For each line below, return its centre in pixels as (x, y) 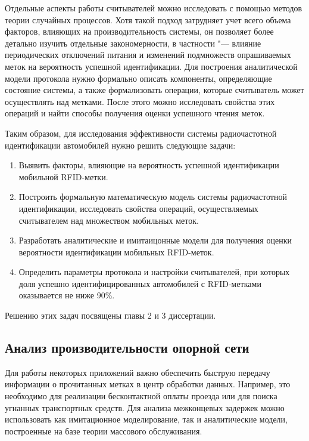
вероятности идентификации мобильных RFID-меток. (116, 252)
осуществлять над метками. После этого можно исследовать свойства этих (140, 101)
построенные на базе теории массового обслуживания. (104, 431)
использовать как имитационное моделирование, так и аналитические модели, (146, 419)
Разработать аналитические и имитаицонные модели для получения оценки (155, 240)
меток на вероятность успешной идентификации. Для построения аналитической (151, 66)
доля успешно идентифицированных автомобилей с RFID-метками (140, 283)
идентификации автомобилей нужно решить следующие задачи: (120, 145)
